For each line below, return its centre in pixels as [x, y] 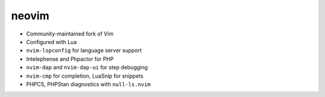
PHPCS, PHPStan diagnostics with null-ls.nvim [88, 84]
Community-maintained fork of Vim [70, 34]
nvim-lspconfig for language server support [84, 51]
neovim [30, 16]
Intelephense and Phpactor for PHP [70, 59]
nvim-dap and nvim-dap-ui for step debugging [87, 67]
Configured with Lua [51, 42]
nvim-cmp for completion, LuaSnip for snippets [85, 76]
